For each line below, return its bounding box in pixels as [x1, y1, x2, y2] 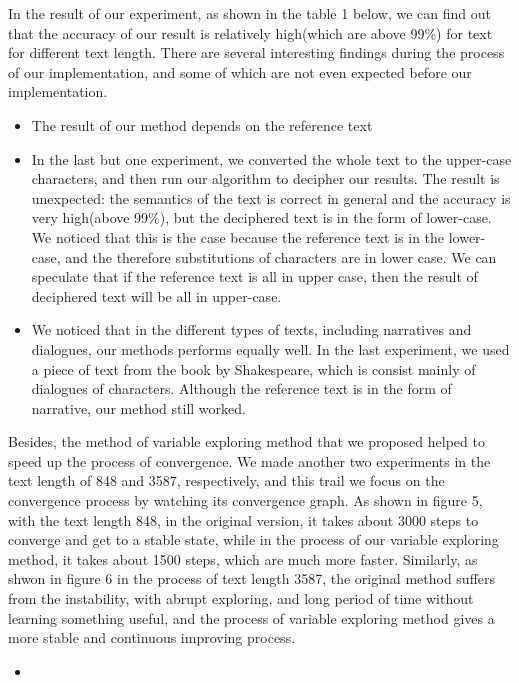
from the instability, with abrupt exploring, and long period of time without [8, 588, 474, 609]
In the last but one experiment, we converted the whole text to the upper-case [31, 148, 512, 169]
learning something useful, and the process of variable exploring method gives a [8, 607, 495, 628]
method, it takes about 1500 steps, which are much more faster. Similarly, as [8, 548, 478, 569]
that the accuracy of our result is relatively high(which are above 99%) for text [8, 22, 493, 43]
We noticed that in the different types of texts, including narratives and [31, 319, 472, 340]
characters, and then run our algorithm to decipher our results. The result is [31, 168, 500, 189]
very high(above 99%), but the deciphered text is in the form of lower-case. [31, 207, 492, 228]
